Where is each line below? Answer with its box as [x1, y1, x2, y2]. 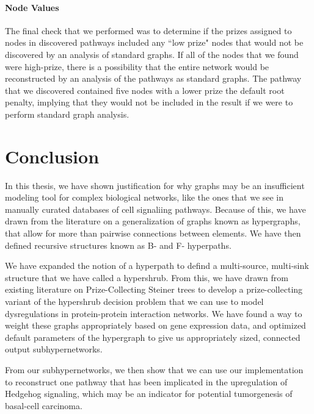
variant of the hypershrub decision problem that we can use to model [5, 295, 264, 308]
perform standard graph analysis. [5, 107, 130, 120]
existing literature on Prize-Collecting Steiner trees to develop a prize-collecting [5, 283, 303, 296]
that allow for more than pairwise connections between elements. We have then [5, 227, 301, 240]
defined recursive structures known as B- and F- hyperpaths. [5, 238, 232, 251]
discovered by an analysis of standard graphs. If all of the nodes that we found [5, 48, 299, 60]
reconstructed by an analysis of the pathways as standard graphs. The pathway [5, 72, 302, 85]
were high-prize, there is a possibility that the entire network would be [5, 60, 269, 73]
